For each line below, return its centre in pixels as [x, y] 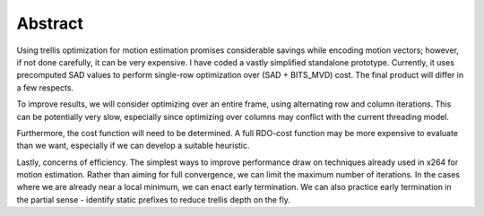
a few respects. [45, 87]
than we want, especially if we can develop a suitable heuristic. [133, 146]
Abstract [50, 23]
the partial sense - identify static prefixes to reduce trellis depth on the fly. [153, 199]
